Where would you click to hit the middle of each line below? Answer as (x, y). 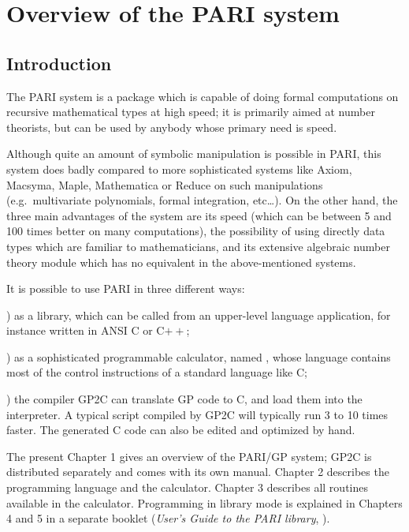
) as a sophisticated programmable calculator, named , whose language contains (199, 356)
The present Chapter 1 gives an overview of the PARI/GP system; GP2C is (189, 456)
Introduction (59, 63)
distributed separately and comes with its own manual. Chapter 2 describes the (198, 472)
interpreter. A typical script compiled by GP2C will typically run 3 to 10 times (197, 414)
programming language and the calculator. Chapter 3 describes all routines (187, 487)
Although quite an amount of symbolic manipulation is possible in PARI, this (194, 154)
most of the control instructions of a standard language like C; (157, 372)
